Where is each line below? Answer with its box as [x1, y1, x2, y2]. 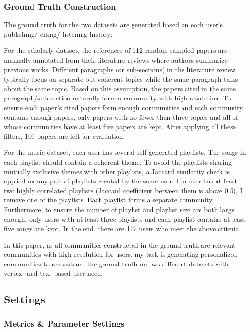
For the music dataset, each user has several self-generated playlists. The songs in [4, 147, 246, 157]
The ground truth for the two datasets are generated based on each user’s [4, 19, 223, 30]
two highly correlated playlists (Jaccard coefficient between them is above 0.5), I [4, 185, 243, 195]
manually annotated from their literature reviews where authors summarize [4, 55, 228, 65]
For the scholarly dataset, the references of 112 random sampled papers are [4, 45, 228, 55]
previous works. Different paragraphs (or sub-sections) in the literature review [4, 64, 236, 74]
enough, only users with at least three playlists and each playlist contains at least [4, 214, 246, 224]
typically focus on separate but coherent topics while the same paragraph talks [4, 74, 238, 84]
